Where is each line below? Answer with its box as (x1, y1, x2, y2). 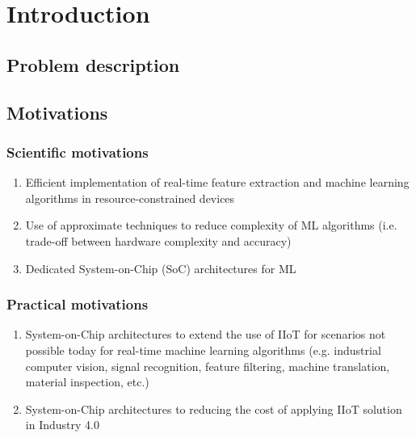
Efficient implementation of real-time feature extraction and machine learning (25, 174, 410, 191)
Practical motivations (6, 294, 149, 314)
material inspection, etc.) (25, 373, 149, 390)
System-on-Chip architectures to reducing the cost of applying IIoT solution (25, 400, 402, 417)
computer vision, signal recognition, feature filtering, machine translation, (25, 357, 390, 374)
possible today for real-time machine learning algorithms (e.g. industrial (25, 341, 381, 358)
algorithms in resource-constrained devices (25, 189, 235, 206)
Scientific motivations (6, 141, 149, 162)
